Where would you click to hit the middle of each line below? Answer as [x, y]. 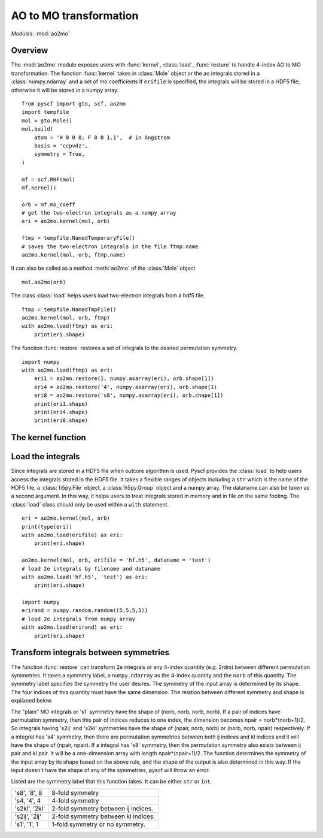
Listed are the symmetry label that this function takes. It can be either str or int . [112, 781]
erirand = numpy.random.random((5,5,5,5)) [85, 611]
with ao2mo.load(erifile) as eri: [72, 535]
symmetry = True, [59, 154]
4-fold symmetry [75, 801]
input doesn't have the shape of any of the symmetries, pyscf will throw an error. [111, 770]
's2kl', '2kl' [30, 809]
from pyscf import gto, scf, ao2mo [74, 104]
